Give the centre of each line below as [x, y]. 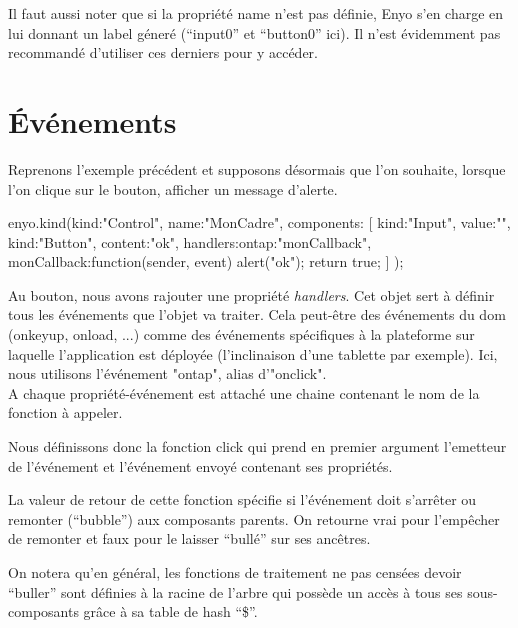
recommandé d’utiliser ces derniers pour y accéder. [163, 52]
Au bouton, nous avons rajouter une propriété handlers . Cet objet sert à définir [251, 294]
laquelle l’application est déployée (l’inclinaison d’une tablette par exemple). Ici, [253, 353]
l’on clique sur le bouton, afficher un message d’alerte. [173, 188]
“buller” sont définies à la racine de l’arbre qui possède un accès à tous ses [235, 591]
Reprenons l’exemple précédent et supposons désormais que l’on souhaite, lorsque [257, 168]
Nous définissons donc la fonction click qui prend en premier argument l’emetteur [257, 446]
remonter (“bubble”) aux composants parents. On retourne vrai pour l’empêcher [254, 518]
